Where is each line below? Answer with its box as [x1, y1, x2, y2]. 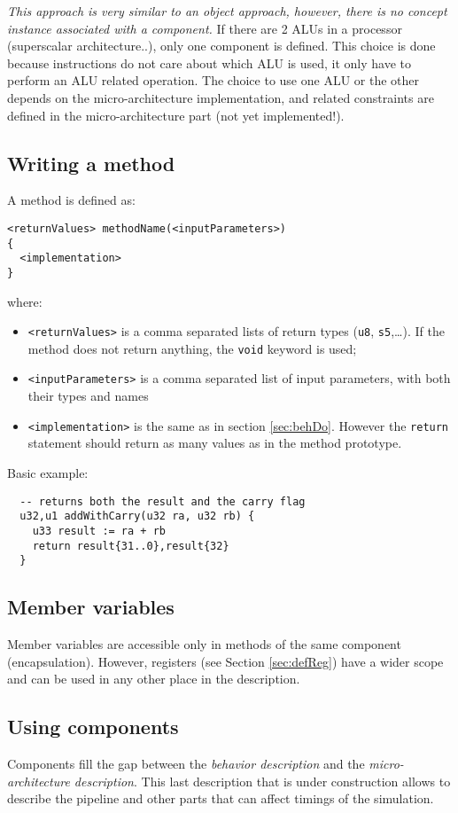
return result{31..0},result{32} [32, 539, 229, 552]
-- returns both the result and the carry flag [19, 495, 306, 508]
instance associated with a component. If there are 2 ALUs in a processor [7, 19, 402, 37]
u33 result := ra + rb [32, 524, 166, 537]
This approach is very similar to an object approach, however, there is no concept [7, 2, 447, 20]
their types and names [27, 387, 149, 405]
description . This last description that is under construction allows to [74, 771, 451, 790]
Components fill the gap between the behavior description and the [7, 754, 365, 773]
